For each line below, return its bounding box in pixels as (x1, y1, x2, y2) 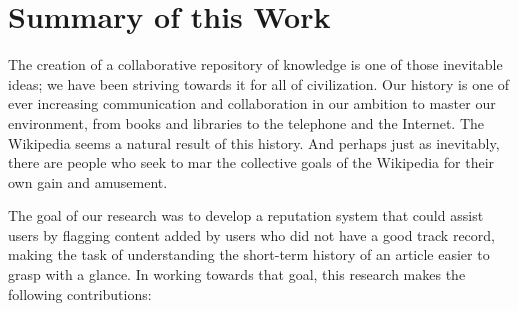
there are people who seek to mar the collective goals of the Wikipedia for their (8, 152, 495, 173)
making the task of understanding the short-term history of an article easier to (8, 244, 490, 265)
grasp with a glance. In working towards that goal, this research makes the (8, 264, 466, 285)
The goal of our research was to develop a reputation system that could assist (8, 205, 484, 226)
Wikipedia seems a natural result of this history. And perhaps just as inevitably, (8, 132, 500, 153)
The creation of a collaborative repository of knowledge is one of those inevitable (8, 54, 503, 75)
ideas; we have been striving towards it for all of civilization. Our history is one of (8, 73, 510, 94)
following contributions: (8, 283, 152, 304)
